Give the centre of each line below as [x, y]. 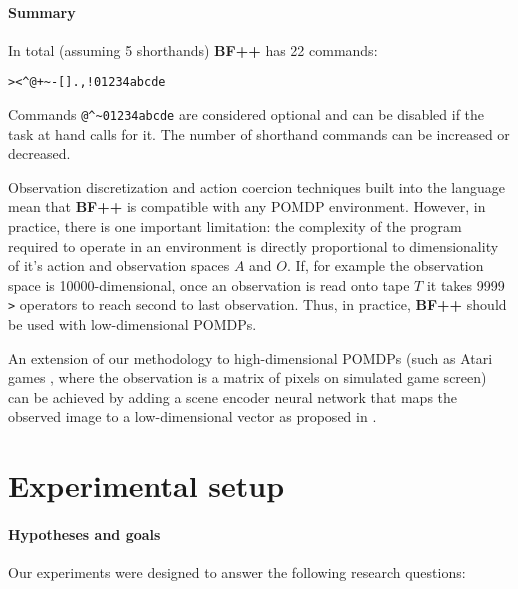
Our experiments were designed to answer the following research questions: [237, 572]
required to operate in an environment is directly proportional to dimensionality [253, 245]
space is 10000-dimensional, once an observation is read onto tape [209, 284]
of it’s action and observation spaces [119, 265]
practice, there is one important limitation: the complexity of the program [235, 226]
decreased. [39, 153]
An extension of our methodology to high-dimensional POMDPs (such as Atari [250, 357]
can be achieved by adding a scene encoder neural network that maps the [233, 396]
